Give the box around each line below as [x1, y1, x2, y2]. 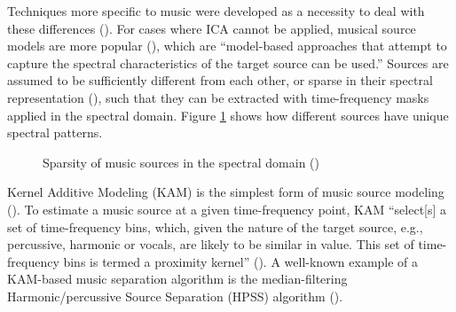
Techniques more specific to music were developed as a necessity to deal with [7, 2, 425, 19]
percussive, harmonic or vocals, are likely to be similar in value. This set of [7, 235, 414, 253]
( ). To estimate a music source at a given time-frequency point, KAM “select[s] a [7, 199, 447, 218]
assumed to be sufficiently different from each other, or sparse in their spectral [7, 71, 433, 90]
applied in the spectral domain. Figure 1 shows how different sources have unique [7, 105, 449, 124]
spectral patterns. [7, 123, 103, 142]
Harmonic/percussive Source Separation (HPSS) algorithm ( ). [7, 286, 343, 305]
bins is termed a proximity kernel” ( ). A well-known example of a [63, 252, 419, 270]
